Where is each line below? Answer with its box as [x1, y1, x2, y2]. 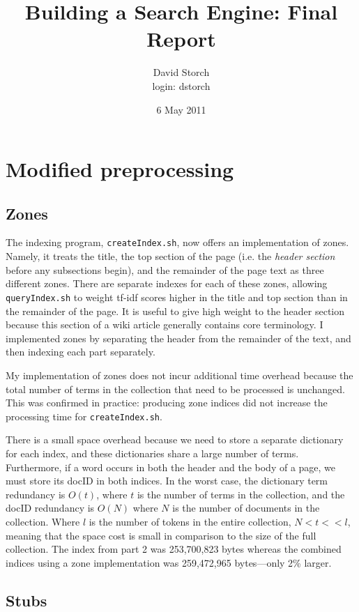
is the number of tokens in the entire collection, [89, 514, 291, 528]
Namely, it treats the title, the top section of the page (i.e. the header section [6, 249, 335, 263]
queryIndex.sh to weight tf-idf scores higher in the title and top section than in [6, 289, 348, 304]
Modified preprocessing [6, 155, 234, 183]
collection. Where [6, 514, 80, 528]
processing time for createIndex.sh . [6, 408, 162, 423]
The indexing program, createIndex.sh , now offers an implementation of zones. [6, 235, 349, 250]
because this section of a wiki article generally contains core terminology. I [6, 317, 323, 332]
